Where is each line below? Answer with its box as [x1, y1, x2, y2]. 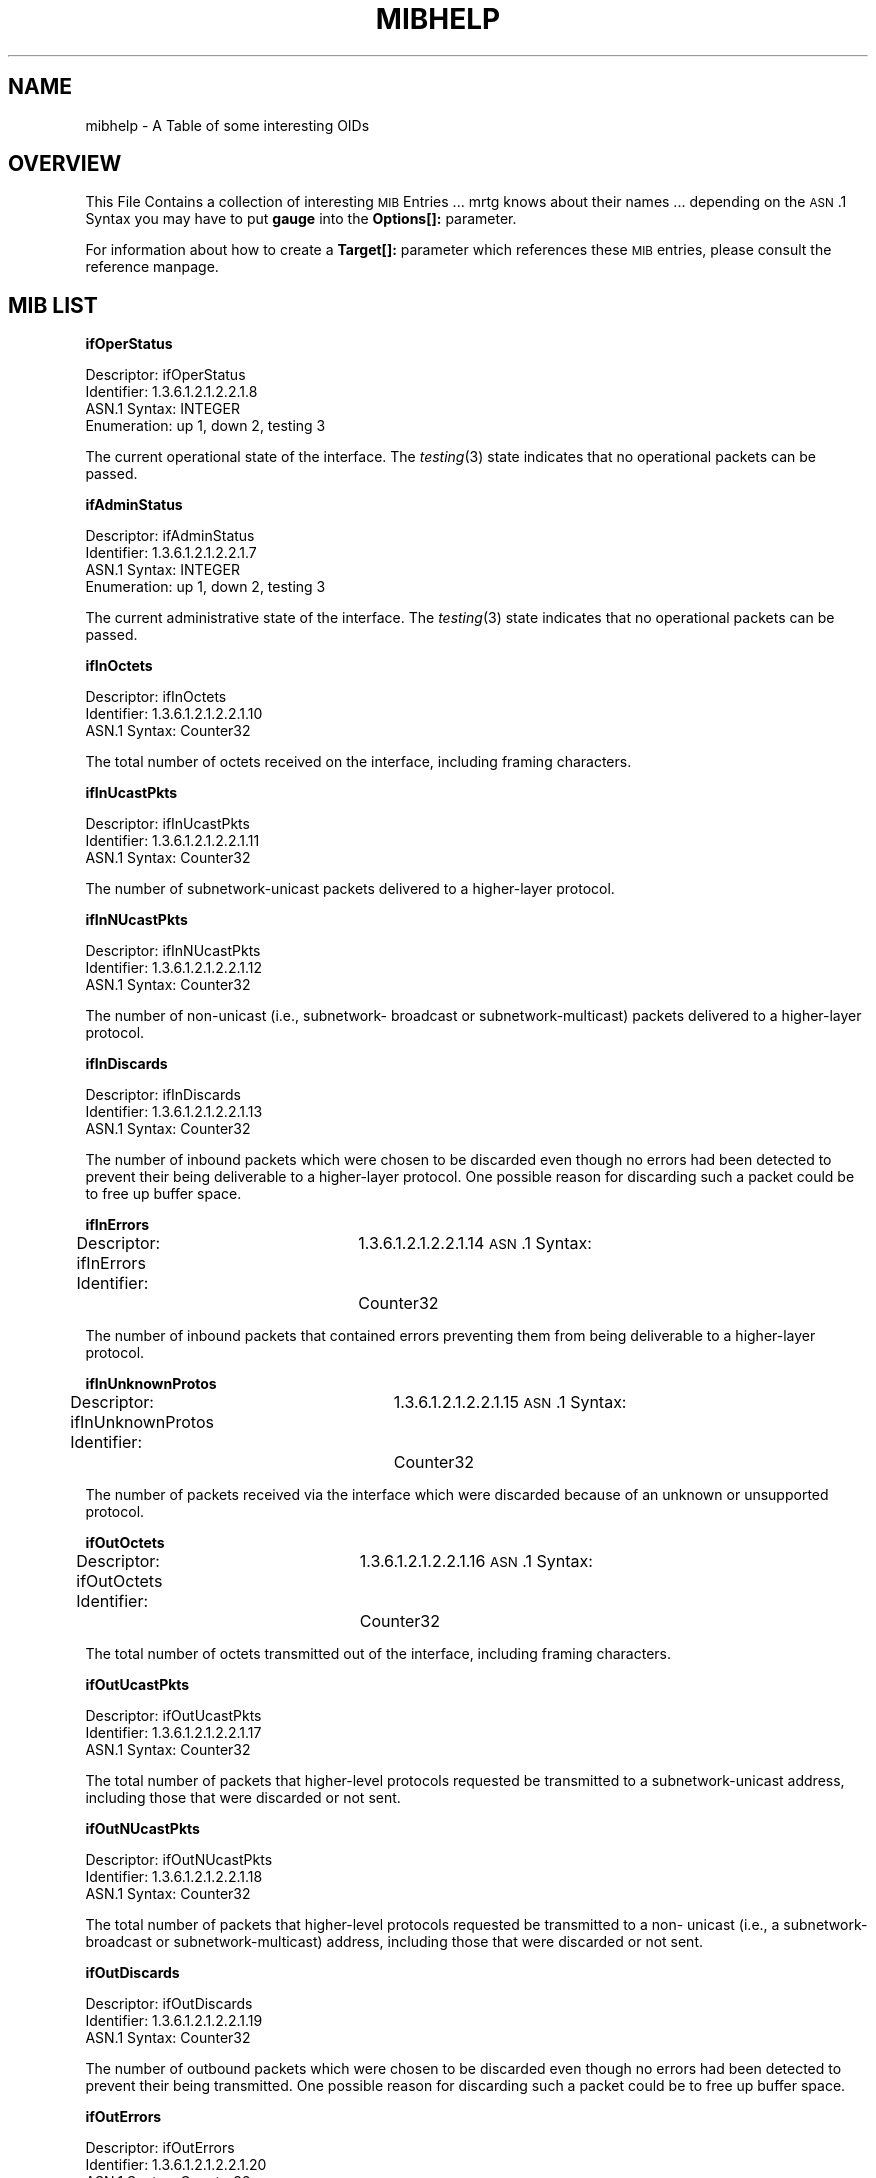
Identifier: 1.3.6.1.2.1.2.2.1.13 [85, 1103, 263, 1121]
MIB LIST [8, 292, 98, 318]
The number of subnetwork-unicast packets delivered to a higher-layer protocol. [85, 880, 615, 898]
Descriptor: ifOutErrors [85, 2139, 235, 2157]
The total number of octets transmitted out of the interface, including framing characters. [85, 1645, 672, 1663]
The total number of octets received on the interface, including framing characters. [85, 753, 632, 771]
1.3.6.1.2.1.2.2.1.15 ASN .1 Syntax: [393, 1392, 627, 1413]
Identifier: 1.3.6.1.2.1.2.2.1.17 [85, 1724, 262, 1742]
